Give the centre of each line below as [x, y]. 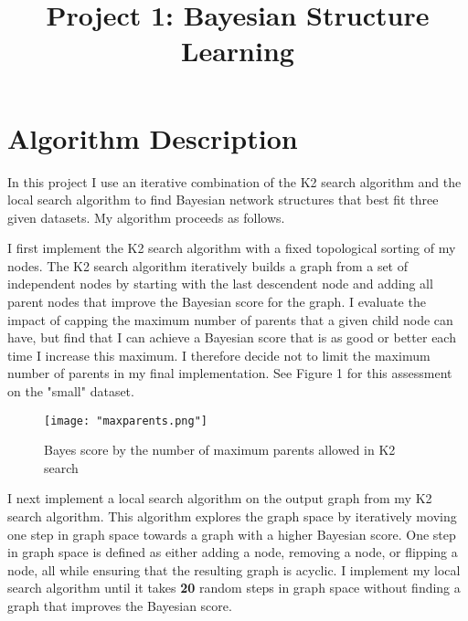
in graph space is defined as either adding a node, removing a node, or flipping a [233, 552]
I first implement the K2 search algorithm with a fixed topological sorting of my [232, 248]
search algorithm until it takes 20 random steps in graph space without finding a [234, 588]
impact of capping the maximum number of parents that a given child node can [230, 319]
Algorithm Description [153, 137]
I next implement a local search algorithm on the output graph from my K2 [220, 498]
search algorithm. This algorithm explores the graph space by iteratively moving [232, 516]
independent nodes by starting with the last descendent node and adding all [220, 284]
